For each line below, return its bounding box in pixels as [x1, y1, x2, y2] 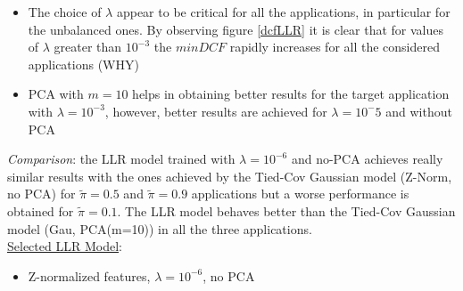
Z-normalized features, [28, 266, 151, 285]
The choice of [28, 3, 102, 20]
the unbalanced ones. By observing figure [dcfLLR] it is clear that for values [28, 20, 443, 38]
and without [385, 101, 452, 120]
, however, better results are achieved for [104, 101, 327, 120]
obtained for [7, 201, 74, 220]
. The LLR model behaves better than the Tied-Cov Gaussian [117, 201, 456, 220]
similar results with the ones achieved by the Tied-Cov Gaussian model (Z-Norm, [7, 166, 452, 185]
